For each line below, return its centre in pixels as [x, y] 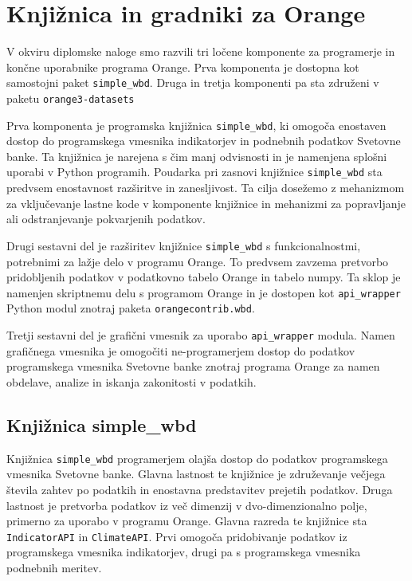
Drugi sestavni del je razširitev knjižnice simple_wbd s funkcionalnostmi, [184, 245]
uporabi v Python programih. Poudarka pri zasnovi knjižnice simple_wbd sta [194, 172]
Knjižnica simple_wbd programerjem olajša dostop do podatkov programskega [197, 458]
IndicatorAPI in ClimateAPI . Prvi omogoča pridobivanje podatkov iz [177, 536]
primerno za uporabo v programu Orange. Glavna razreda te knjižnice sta [187, 521]
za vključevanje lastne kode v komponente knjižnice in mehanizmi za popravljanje [206, 203]
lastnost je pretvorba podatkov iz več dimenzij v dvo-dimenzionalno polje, [187, 505]
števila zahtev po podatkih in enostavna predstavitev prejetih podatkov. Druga [200, 489]
